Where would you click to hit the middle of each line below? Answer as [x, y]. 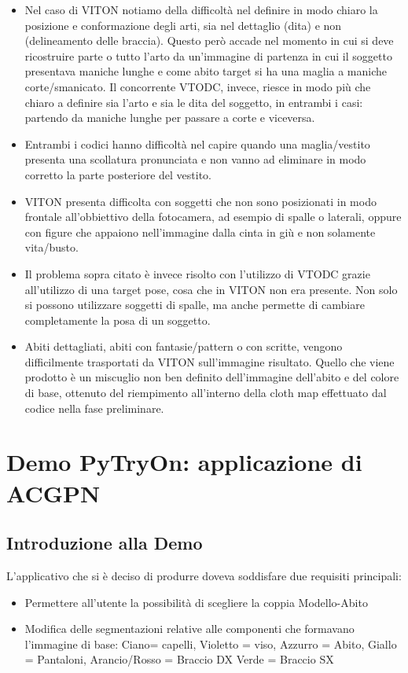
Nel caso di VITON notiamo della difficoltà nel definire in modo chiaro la [201, 9]
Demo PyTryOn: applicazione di [184, 462]
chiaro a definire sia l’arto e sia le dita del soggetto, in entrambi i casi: [194, 102]
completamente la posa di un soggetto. [118, 320]
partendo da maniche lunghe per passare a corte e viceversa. [170, 118]
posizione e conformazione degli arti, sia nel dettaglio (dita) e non [183, 25]
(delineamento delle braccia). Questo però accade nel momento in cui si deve [209, 40]
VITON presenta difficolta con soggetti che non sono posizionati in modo [200, 201]
